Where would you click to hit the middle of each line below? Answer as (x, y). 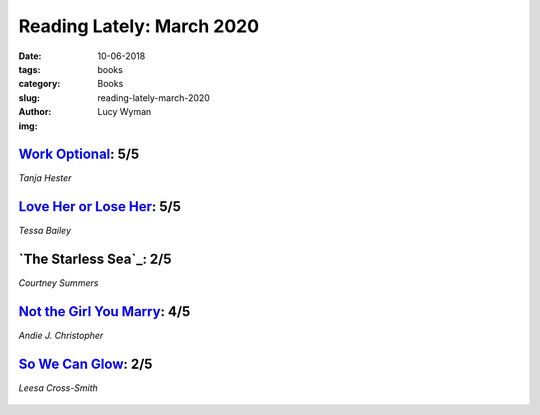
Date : (30, 56)
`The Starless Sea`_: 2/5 (95, 259)
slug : (29, 97)
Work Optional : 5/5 (79, 154)
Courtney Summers (58, 283)
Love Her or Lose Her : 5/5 (100, 206)
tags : (29, 69)
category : (39, 84)
